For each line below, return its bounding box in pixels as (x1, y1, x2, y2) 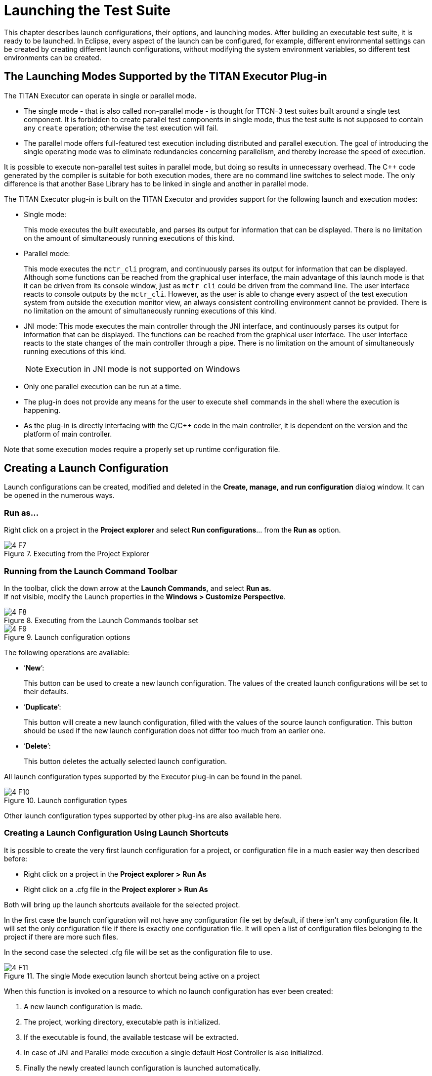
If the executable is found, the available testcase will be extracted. (24, 1032, 239, 1041)
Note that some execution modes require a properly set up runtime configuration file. (4, 445, 280, 453)
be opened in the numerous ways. (4, 491, 115, 500)
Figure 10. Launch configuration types (4, 796, 127, 805)
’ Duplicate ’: (24, 702, 61, 711)
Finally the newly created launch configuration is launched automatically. (24, 1063, 261, 1072)
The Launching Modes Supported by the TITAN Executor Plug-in (4, 70, 327, 83)
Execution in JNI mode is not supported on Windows (45, 363, 240, 374)
